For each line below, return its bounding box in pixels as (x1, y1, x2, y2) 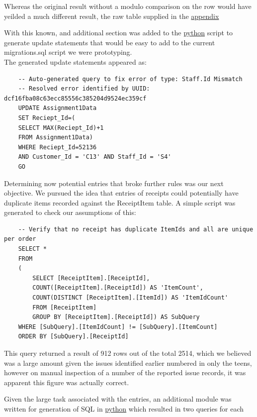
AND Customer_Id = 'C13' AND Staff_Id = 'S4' (18, 153, 171, 161)
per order (4, 235, 36, 243)
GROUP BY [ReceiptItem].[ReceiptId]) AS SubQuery (32, 313, 200, 321)
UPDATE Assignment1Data (18, 104, 97, 112)
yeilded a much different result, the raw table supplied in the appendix (4, 10, 219, 21)
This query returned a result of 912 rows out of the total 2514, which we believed (4, 348, 252, 358)
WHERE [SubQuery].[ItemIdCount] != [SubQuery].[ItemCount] (18, 323, 218, 330)
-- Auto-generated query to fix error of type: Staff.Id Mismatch (18, 75, 243, 83)
